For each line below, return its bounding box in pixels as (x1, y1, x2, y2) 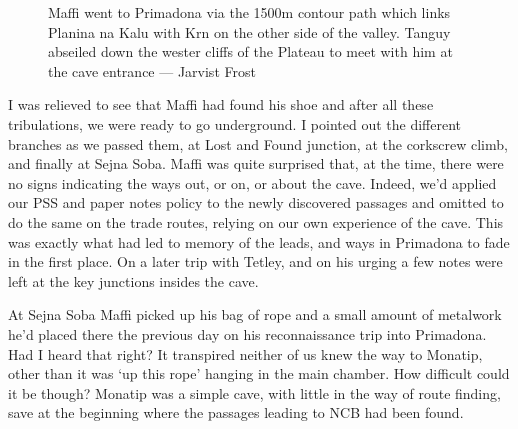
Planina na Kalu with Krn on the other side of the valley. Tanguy (48, 21, 451, 42)
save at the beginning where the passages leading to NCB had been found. (8, 402, 464, 423)
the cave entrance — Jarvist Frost (48, 60, 256, 81)
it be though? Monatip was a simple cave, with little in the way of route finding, (8, 382, 501, 403)
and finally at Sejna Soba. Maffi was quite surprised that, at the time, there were (8, 153, 504, 174)
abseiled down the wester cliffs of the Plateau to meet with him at (48, 41, 453, 62)
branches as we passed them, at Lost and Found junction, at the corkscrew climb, (8, 133, 508, 154)
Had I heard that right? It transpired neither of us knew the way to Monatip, (8, 343, 483, 364)
